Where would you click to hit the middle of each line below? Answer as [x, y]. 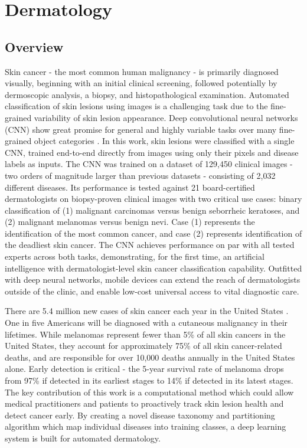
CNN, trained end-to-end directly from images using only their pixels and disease [152, 152]
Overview [34, 46]
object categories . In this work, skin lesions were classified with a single [164, 141]
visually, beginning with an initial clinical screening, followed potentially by [141, 83]
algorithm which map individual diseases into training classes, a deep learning [146, 426]
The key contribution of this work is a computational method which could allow [149, 392]
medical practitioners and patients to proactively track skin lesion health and [144, 403]
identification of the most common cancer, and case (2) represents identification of [153, 233]
